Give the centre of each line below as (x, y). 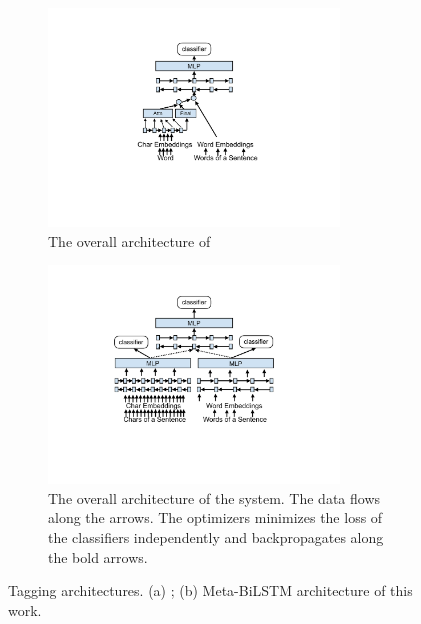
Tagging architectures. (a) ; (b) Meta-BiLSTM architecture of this (210, 590)
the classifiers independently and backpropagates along (216, 536)
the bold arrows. (98, 556)
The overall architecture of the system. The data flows (214, 497)
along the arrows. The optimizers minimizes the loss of (215, 517)
